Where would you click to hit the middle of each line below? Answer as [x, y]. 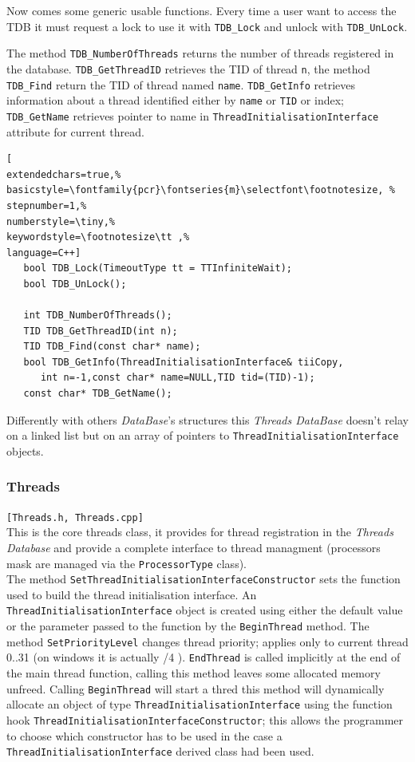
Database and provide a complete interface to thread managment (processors [194, 547]
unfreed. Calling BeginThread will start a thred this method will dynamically [196, 688]
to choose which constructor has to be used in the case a [144, 735]
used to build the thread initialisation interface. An [132, 594]
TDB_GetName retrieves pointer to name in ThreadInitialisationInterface [193, 115]
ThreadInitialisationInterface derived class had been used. [160, 751]
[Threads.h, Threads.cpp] [75, 517]
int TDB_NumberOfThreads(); [98, 316]
